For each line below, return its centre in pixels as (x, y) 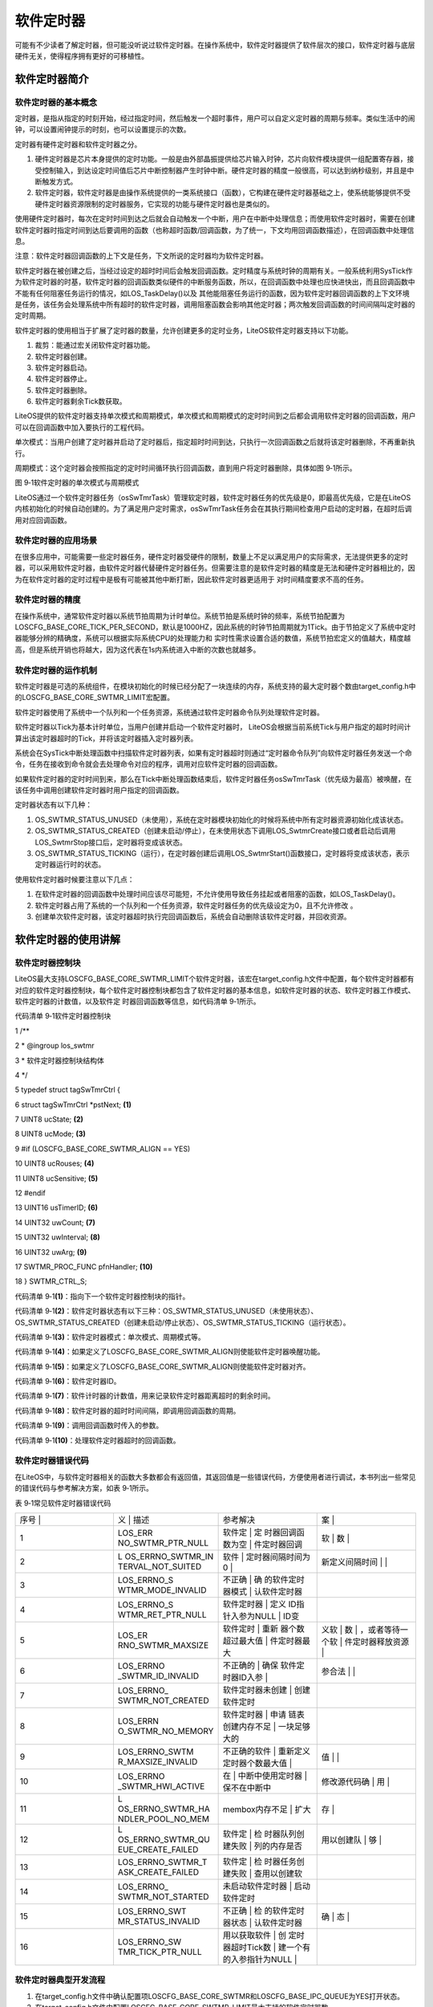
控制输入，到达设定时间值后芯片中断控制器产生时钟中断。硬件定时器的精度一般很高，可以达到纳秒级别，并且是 (224, 170)
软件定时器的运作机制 (56, 670)
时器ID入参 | (245, 1677)
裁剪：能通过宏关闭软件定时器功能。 (95, 345)
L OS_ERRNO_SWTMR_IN (166, 1556)
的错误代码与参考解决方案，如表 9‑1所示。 (84, 1488)
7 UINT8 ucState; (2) (49, 1119)
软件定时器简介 (52, 79)
